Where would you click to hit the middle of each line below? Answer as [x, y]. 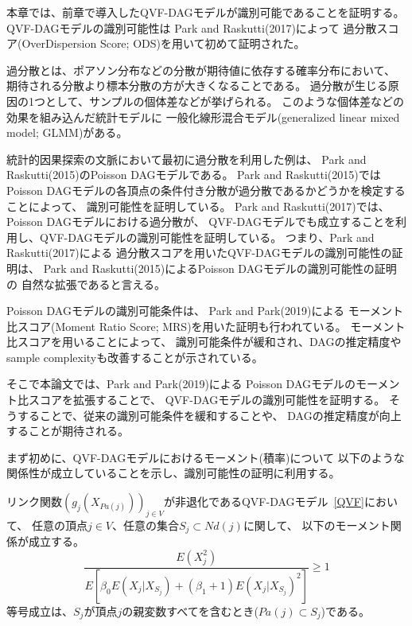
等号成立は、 [40, 610]
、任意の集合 [146, 525]
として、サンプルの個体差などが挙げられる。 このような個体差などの [225, 101]
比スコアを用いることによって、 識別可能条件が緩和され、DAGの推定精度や [204, 342]
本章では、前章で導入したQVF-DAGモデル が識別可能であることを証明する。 [206, 12]
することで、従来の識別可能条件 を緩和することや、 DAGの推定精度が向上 [209, 415]
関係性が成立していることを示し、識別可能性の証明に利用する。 [173, 473]
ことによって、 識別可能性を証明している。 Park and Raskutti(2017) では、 [198, 206]
